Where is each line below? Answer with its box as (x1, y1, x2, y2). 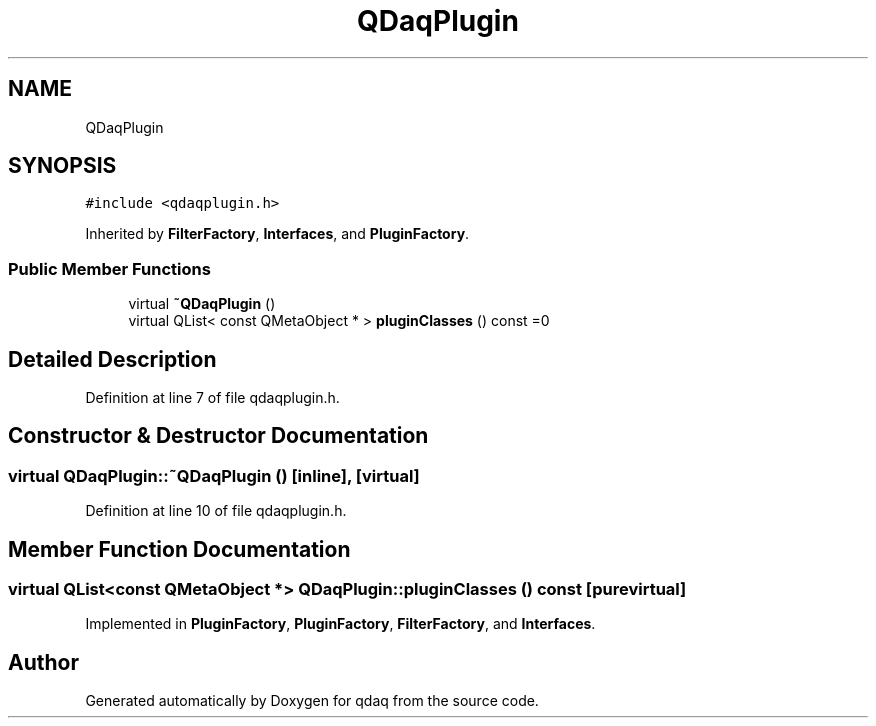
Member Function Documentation (8, 536, 351, 562)
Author (8, 649, 79, 675)
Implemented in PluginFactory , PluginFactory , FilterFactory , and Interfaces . (85, 615, 596, 633)
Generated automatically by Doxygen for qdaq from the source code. (85, 692, 539, 710)
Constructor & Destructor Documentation (8, 423, 429, 449)
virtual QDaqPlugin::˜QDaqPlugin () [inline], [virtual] (8, 465, 420, 486)
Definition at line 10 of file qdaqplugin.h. (85, 502, 347, 520)
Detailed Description (8, 346, 217, 372)
